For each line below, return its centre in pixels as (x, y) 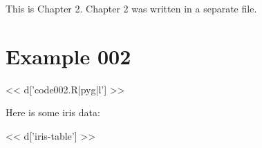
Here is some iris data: (53, 112)
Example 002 (68, 56)
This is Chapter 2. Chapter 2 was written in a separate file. (131, 8)
